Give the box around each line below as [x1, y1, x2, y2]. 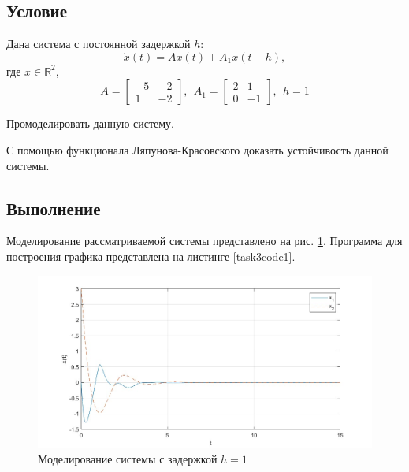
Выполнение [6, 195, 101, 220]
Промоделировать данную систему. [6, 115, 175, 132]
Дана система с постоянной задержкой [6, 35, 191, 52]
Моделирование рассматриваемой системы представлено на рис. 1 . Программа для [6, 232, 403, 249]
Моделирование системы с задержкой [38, 451, 218, 467]
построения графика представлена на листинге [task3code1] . [6, 247, 296, 264]
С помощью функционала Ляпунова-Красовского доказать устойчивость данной [6, 141, 389, 158]
